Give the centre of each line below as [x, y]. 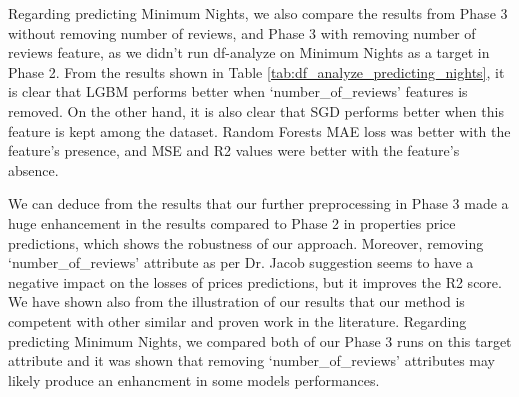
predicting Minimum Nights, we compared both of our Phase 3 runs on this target [260, 340]
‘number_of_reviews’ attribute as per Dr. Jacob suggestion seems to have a [241, 262]
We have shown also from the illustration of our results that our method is [236, 301]
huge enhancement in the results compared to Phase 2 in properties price [232, 222]
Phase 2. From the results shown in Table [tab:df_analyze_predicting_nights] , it [256, 71]
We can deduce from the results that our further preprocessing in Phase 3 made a [258, 203]
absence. [33, 169]
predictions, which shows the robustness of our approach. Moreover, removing [246, 242]
